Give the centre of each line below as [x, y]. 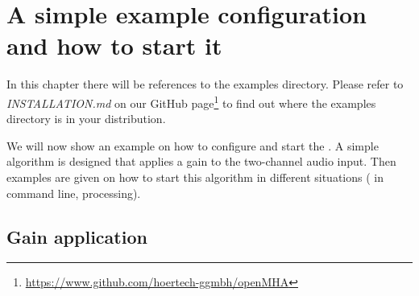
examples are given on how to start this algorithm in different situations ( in [195, 177]
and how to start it [114, 45]
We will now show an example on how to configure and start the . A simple [193, 145]
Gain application [77, 236]
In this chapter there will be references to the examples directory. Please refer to [205, 84]
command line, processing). [74, 193]
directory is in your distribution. [86, 119]
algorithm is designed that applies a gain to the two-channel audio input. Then [201, 161]
